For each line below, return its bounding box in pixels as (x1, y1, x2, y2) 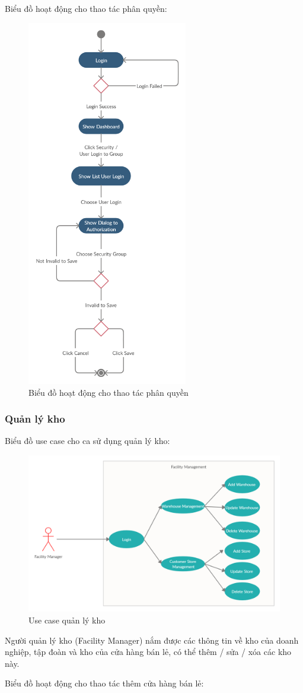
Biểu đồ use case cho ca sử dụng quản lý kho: (5, 434, 170, 447)
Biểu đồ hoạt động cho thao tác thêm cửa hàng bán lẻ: (5, 677, 204, 689)
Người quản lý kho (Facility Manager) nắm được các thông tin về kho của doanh (5, 634, 299, 646)
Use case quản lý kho (28, 613, 106, 626)
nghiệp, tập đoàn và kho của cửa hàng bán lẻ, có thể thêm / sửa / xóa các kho (5, 645, 292, 658)
